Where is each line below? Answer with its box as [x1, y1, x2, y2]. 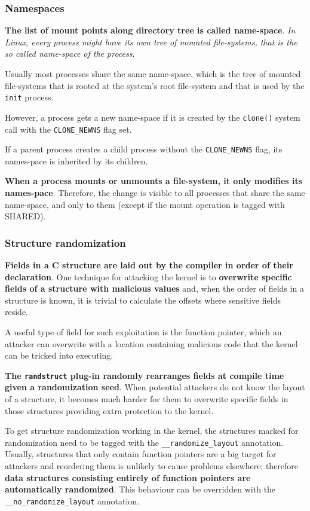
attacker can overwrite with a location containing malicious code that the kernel [5, 337, 298, 350]
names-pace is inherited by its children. [5, 154, 148, 167]
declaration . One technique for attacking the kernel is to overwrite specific [5, 270, 292, 283]
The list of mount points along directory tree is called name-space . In [5, 24, 296, 36]
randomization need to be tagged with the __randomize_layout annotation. [5, 436, 284, 448]
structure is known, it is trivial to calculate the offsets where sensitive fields [5, 293, 281, 306]
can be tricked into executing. [5, 349, 113, 362]
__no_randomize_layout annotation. [5, 494, 140, 507]
